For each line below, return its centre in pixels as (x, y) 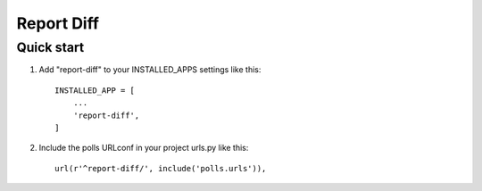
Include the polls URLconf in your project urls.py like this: (144, 148)
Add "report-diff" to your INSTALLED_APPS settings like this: (150, 70)
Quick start (50, 47)
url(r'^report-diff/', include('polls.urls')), (161, 168)
